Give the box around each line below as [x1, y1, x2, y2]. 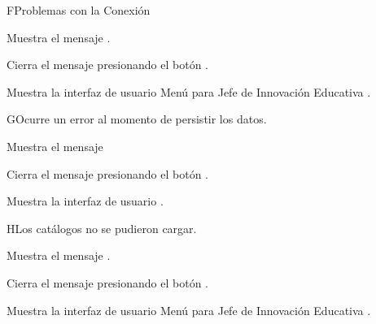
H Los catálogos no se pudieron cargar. [7, 219, 197, 236]
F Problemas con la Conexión [7, 2, 151, 18]
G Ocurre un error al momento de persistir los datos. [7, 110, 267, 127]
